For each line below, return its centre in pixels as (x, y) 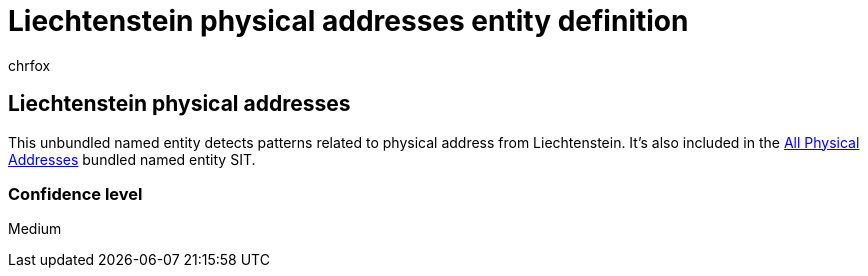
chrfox (29, 65)
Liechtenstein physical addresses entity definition (348, 21)
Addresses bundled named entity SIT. (132, 159)
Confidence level (75, 193)
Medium (35, 229)
